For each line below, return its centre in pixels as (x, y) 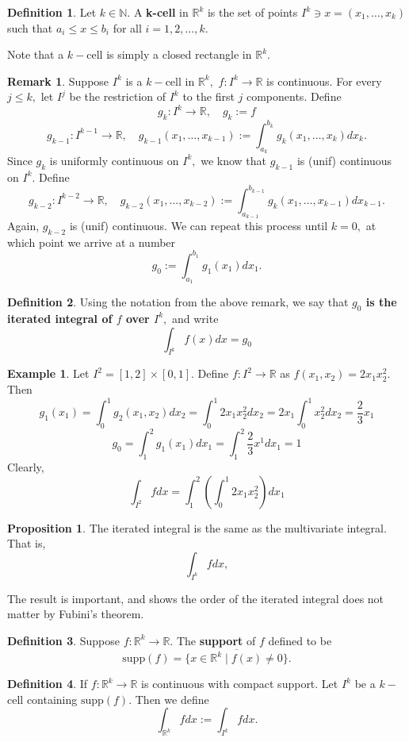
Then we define (172, 699)
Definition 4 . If (48, 684)
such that (30, 27)
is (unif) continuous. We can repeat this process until (199, 226)
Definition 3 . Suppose (64, 640)
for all (127, 27)
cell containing (42, 699)
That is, (27, 543)
